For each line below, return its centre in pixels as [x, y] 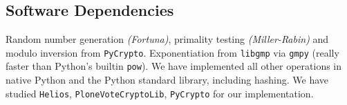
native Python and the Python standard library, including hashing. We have [167, 80]
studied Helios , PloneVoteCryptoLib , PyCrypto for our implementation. [160, 93]
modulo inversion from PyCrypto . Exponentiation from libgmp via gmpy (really [172, 52]
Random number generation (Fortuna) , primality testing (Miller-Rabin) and [167, 39]
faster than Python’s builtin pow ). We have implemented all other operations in [174, 66]
